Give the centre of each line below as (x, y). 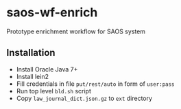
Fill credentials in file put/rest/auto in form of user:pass (96, 84)
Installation (31, 53)
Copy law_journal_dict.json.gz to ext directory (84, 98)
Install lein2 (33, 76)
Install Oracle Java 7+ (47, 69)
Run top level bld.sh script (54, 91)
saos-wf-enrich (52, 13)
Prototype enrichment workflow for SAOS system (76, 31)
